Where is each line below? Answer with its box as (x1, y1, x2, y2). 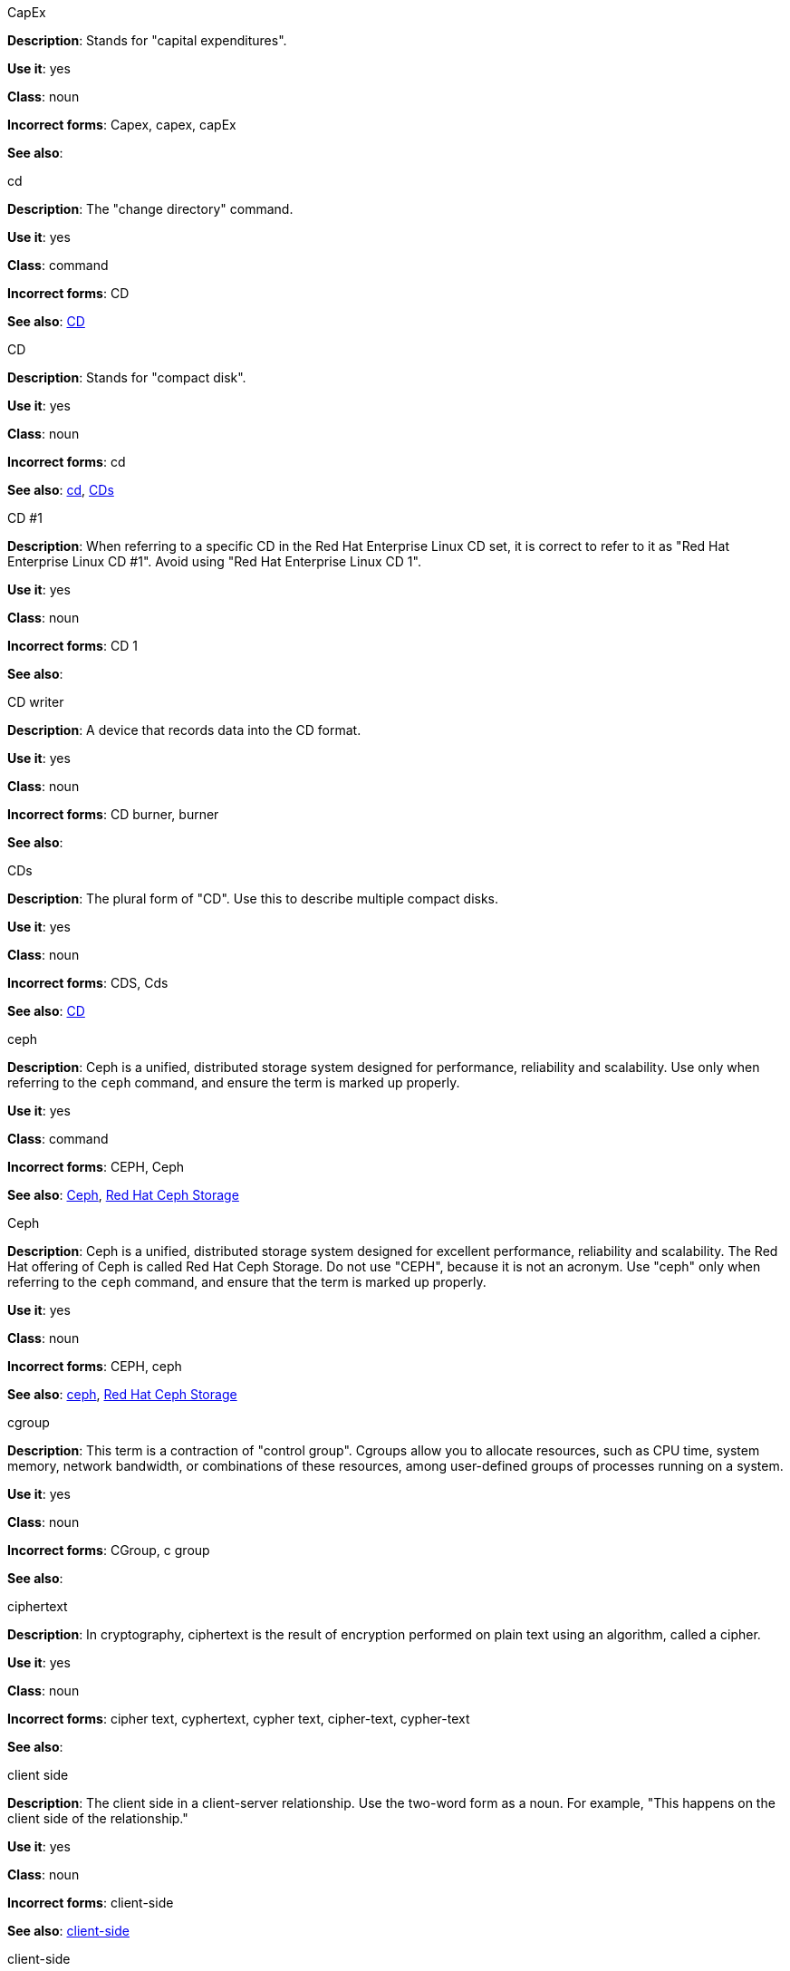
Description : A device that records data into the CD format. (7, 722, 361, 738)
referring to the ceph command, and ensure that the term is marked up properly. (7, 1274, 487, 1290)
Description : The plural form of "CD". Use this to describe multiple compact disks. (7, 891, 499, 906)
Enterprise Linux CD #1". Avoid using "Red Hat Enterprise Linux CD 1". (7, 554, 421, 569)
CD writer (7, 694, 64, 710)
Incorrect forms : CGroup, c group (7, 1542, 210, 1558)
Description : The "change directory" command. (7, 201, 294, 217)
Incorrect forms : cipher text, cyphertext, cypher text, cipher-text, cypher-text (7, 1711, 470, 1726)
